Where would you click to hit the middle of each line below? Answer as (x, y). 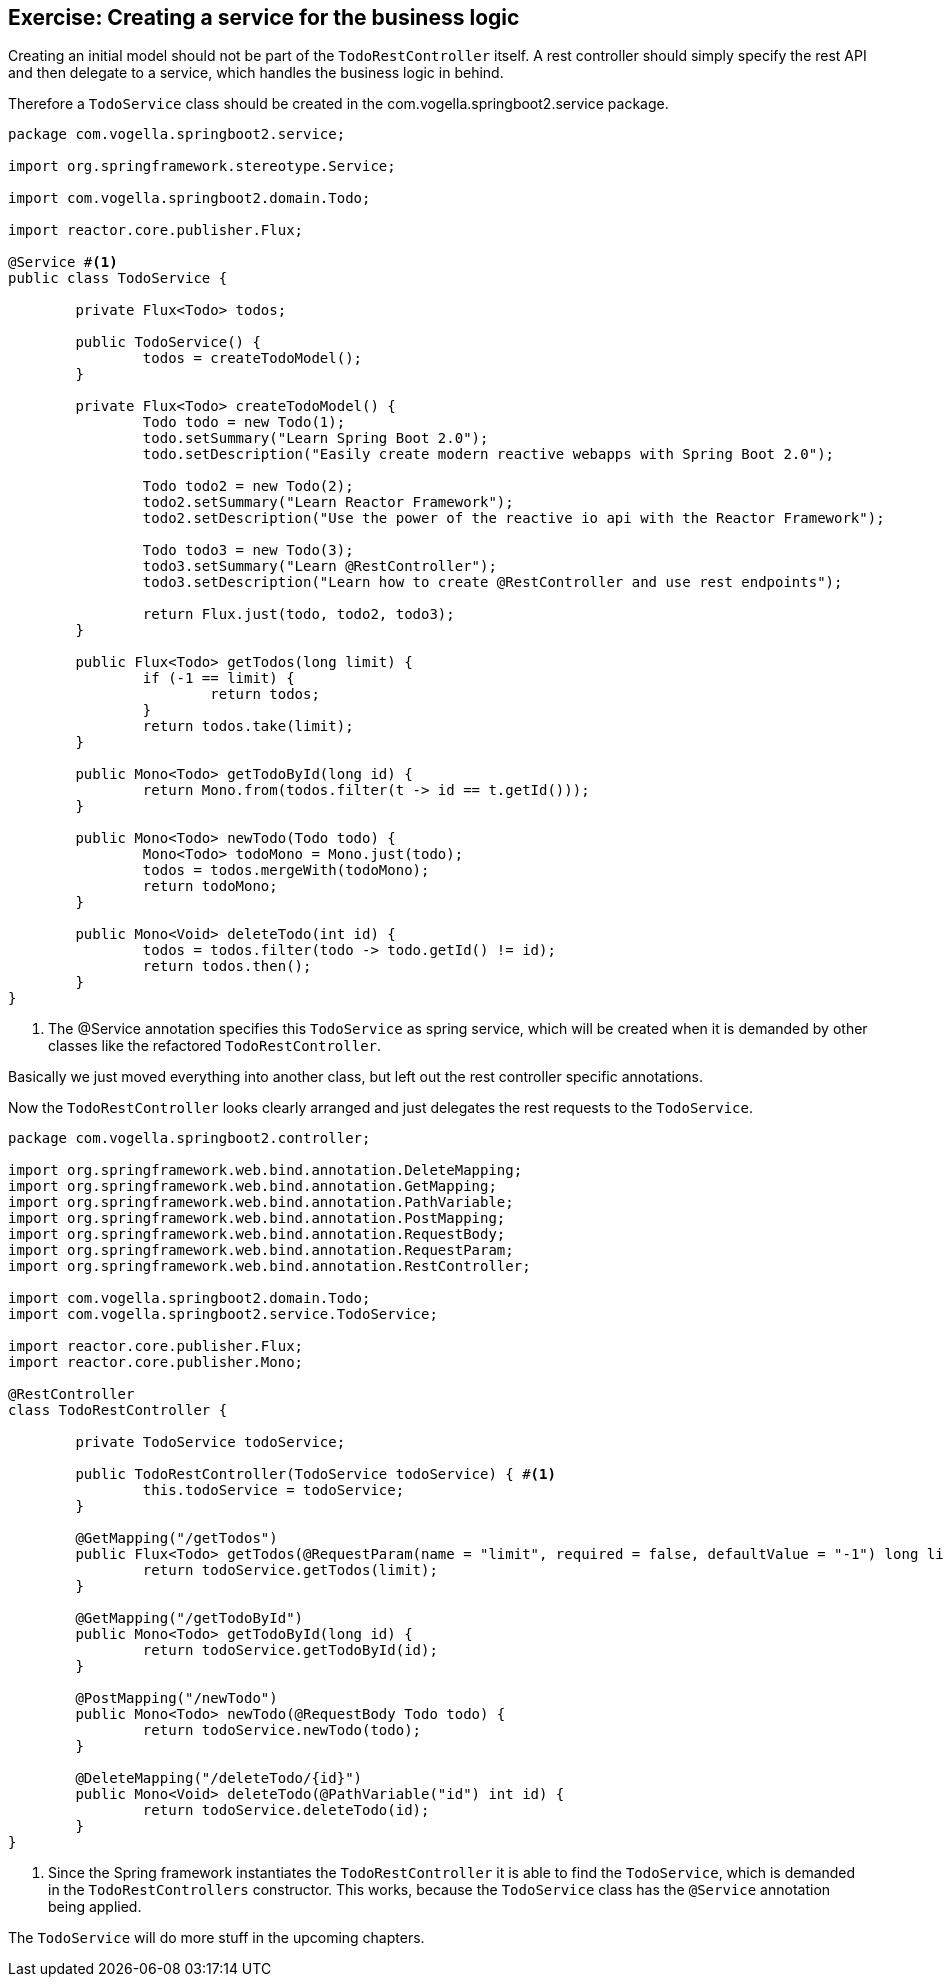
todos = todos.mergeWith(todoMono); (286, 870)
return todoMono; (210, 886)
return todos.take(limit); (248, 726)
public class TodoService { (118, 278)
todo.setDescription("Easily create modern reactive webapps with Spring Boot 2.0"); (488, 454)
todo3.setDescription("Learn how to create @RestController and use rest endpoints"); (492, 582)
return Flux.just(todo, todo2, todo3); (298, 614)
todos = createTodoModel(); (252, 358)
